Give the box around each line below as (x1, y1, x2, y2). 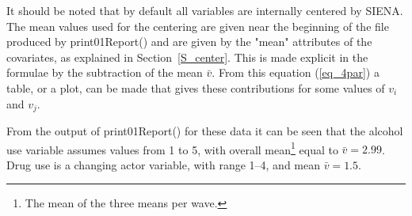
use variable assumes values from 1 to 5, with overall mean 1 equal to (6, 138, 338, 157)
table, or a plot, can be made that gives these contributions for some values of (6, 79, 385, 96)
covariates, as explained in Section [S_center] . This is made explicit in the (6, 48, 368, 65)
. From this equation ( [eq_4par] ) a (212, 64, 380, 81)
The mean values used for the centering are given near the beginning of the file (6, 17, 389, 34)
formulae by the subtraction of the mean (6, 64, 203, 81)
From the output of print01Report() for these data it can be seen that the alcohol (6, 123, 403, 139)
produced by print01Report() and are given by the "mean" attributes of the (6, 33, 372, 50)
